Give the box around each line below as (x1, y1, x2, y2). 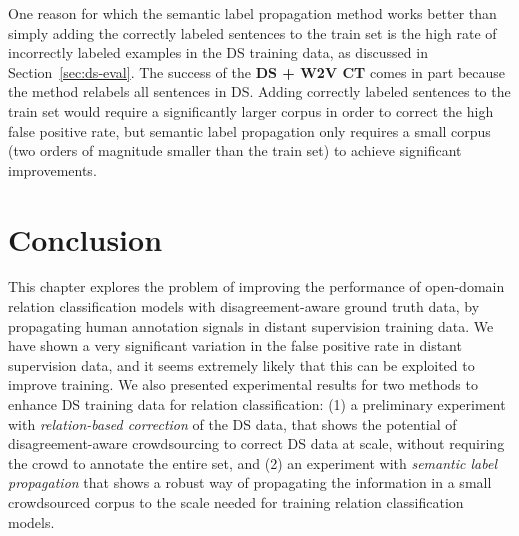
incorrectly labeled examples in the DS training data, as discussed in (8, 42, 428, 63)
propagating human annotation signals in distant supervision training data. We (8, 315, 494, 336)
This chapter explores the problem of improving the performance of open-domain (8, 276, 505, 297)
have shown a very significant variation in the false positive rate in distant (8, 335, 462, 356)
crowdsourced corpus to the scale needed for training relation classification (8, 492, 464, 512)
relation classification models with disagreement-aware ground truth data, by (8, 296, 480, 317)
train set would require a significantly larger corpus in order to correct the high (8, 100, 494, 121)
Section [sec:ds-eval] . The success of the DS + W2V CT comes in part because (8, 61, 506, 82)
